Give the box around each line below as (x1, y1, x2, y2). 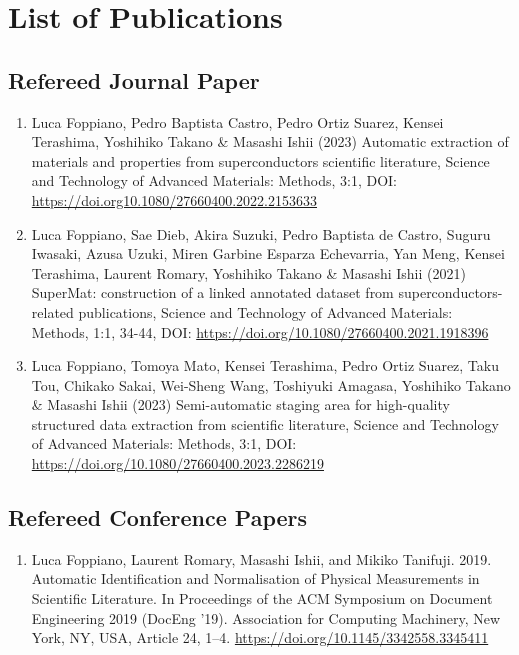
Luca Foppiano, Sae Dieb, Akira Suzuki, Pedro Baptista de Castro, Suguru (31, 223, 491, 244)
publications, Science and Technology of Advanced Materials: (78, 301, 453, 322)
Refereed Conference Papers (8, 502, 308, 533)
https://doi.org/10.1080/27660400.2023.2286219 (31, 453, 325, 474)
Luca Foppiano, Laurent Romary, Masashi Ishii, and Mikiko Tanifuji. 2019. (31, 548, 492, 569)
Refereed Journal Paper (8, 64, 260, 95)
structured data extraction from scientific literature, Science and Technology (31, 413, 499, 434)
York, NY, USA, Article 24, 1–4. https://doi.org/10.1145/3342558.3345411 (31, 627, 489, 648)
